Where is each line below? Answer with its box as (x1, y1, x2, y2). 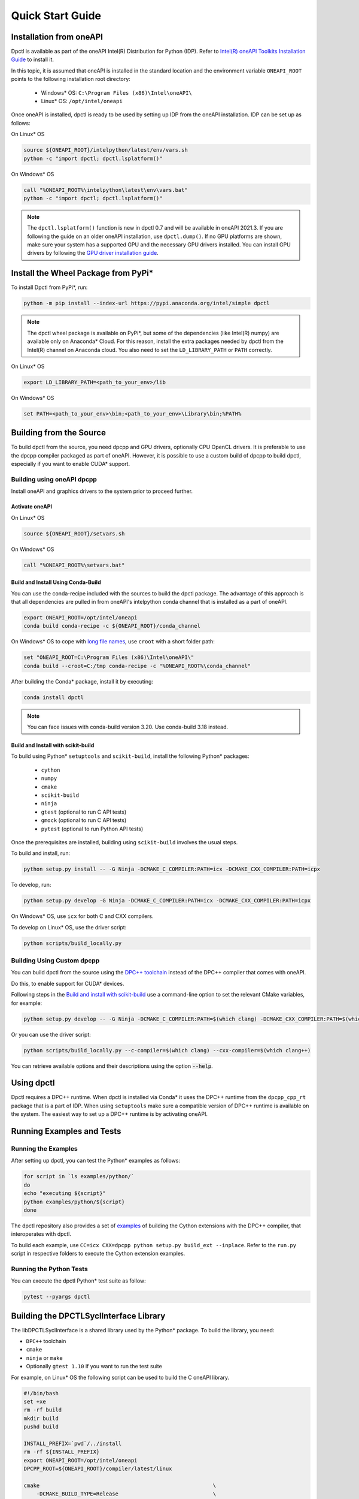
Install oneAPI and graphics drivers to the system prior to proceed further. (11, 487, 193, 495)
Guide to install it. (11, 56, 54, 63)
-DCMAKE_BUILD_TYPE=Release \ (36, 1491, 217, 1497)
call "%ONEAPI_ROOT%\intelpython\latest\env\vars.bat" (23, 186, 188, 193)
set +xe (23, 1398, 46, 1405)
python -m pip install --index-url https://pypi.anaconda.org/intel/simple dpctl (23, 300, 270, 307)
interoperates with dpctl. (11, 1230, 72, 1238)
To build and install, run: (11, 850, 71, 857)
